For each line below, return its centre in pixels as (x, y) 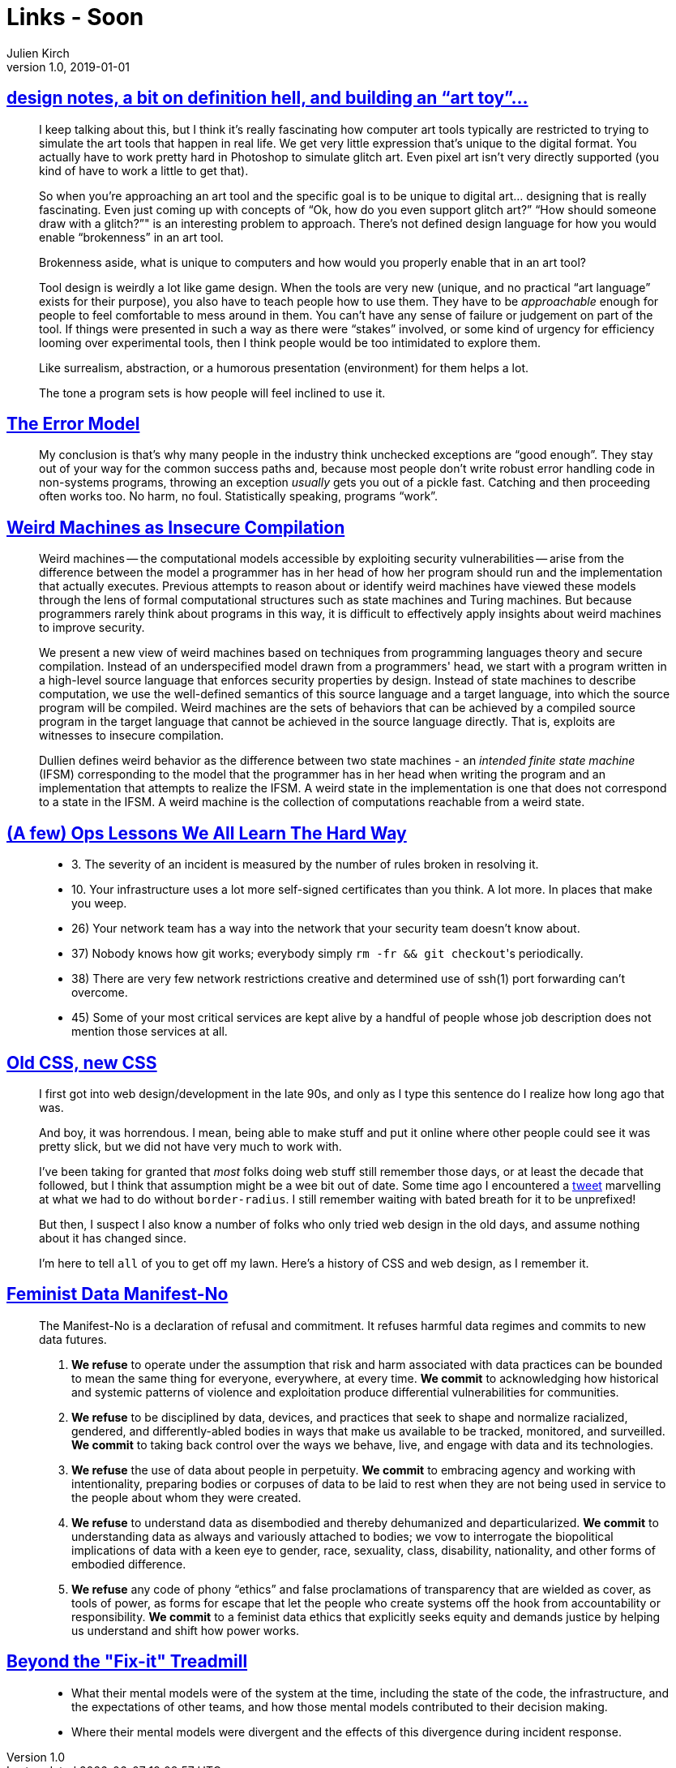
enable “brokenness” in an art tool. (131, 237)
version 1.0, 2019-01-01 (68, 67)
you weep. (99, 903)
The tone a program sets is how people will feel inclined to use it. (212, 393)
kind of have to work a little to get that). (144, 170)
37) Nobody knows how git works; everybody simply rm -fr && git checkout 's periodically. (327, 954)
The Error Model (73, 424)
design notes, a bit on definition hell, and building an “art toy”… (267, 98)
